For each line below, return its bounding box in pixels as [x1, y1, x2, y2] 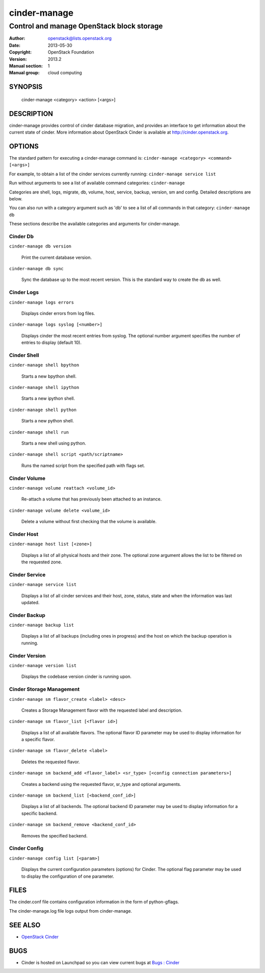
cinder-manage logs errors [9, 300, 74, 305]
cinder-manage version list [9, 663, 77, 668]
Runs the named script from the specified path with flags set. [21, 462, 145, 469]
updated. [21, 599, 40, 605]
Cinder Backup [9, 612, 46, 618]
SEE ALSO [9, 921, 41, 929]
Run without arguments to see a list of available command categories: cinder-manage [9, 180, 185, 186]
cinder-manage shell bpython [9, 362, 79, 368]
